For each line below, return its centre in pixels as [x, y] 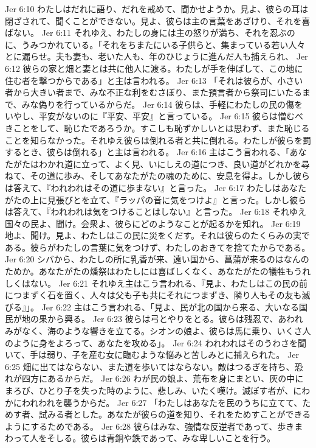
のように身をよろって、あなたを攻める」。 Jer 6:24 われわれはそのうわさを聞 [156, 342]
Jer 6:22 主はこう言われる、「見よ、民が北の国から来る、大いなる [170, 306]
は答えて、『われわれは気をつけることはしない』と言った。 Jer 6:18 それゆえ [156, 212]
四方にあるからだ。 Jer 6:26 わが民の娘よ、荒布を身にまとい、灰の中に [163, 378]
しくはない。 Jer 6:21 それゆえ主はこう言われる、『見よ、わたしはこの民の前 [156, 283]
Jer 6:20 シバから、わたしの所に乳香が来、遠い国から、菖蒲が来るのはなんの [157, 259]
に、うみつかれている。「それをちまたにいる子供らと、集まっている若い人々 [155, 44]
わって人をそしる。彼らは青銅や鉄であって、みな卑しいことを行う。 [140, 438]
